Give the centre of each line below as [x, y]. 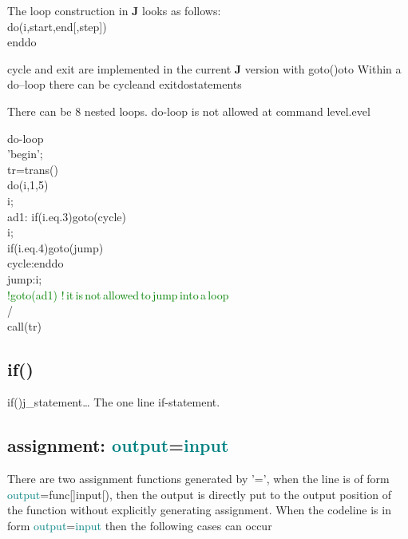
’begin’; [25, 154]
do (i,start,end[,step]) [57, 26]
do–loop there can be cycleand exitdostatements [125, 84]
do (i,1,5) [28, 185]
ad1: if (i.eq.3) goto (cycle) [67, 216]
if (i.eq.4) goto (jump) [55, 247]
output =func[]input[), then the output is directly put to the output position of [199, 494]
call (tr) [24, 325]
